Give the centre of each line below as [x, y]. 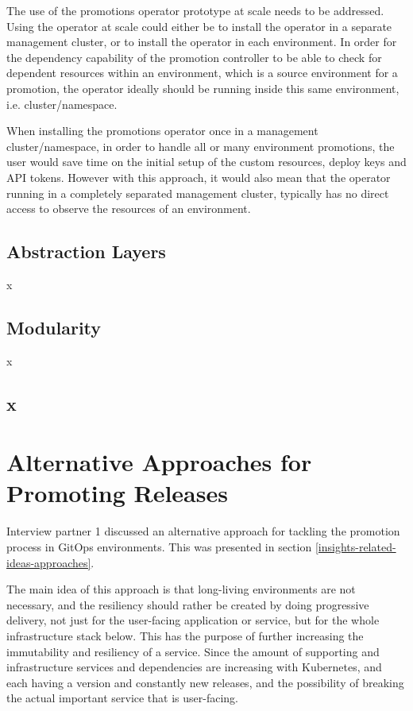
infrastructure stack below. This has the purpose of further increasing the [185, 635]
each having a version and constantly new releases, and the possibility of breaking [205, 682]
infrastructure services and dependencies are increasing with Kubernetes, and [194, 667]
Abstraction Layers [86, 251]
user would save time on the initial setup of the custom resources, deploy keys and [206, 162]
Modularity [54, 327]
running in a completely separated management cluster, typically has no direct [198, 193]
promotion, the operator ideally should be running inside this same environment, [203, 88]
